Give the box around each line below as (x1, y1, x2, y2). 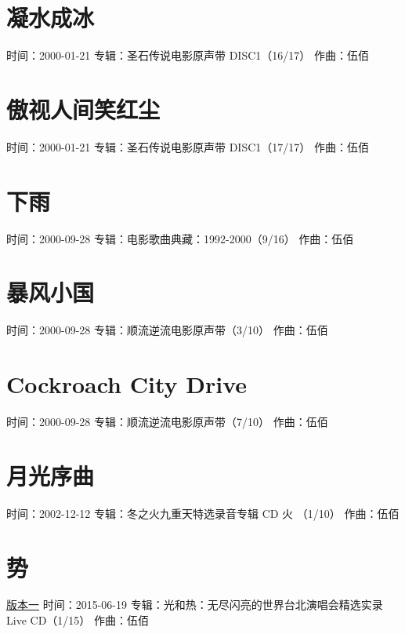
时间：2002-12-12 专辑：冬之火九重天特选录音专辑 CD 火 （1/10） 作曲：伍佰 (6, 505, 400, 521)
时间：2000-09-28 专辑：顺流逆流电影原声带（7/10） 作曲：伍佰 (6, 414, 328, 429)
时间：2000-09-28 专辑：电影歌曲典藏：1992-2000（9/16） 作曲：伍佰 (6, 230, 354, 246)
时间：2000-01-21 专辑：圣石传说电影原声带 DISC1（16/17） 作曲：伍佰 (6, 47, 369, 64)
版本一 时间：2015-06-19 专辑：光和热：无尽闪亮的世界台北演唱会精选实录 (6, 596, 383, 613)
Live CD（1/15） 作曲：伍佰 (6, 612, 149, 629)
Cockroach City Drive (6, 368, 248, 400)
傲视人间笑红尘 (6, 93, 161, 125)
